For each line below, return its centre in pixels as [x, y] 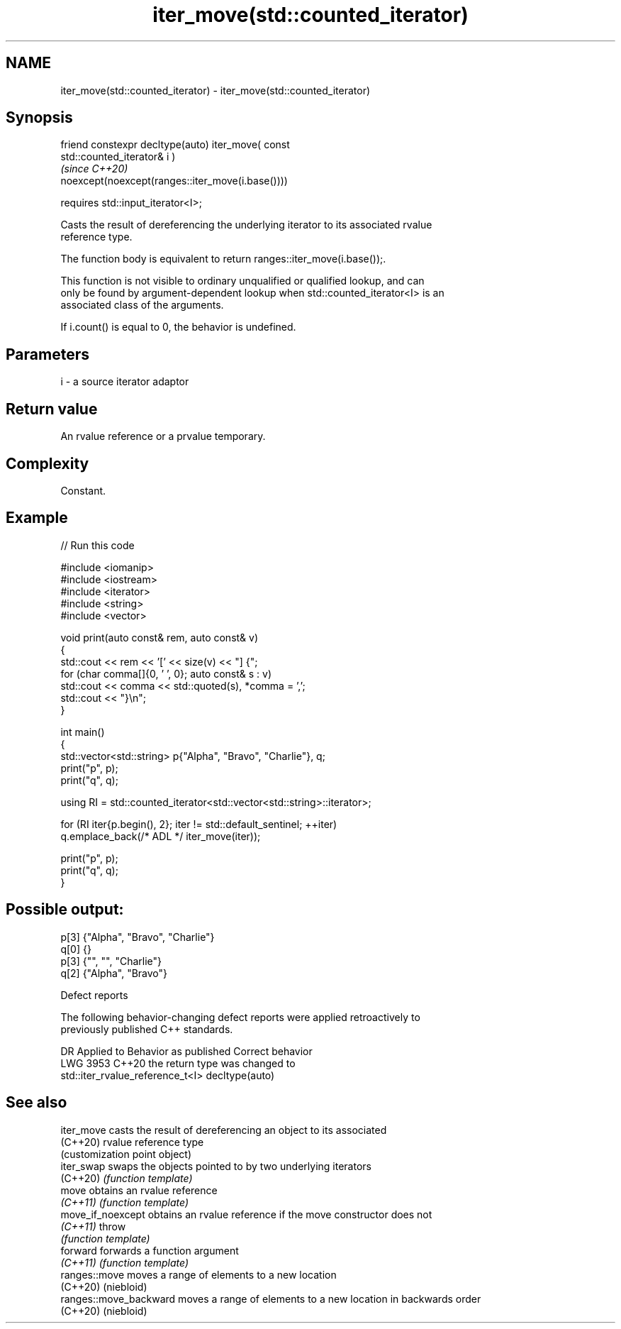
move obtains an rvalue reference [139, 1190]
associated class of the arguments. [142, 305]
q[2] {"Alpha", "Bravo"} [114, 973]
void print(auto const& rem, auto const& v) [160, 637]
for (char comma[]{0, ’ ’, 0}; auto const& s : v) [166, 673]
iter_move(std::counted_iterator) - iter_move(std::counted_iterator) [216, 90]
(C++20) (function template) [127, 1178]
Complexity [47, 463]
